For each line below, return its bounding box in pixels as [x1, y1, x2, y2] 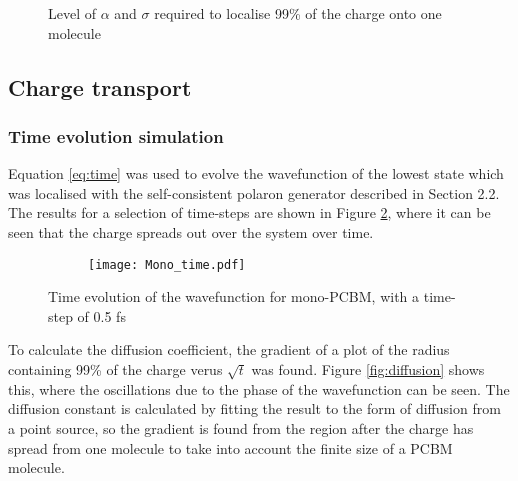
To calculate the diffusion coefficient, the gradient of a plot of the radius [8, 339, 450, 360]
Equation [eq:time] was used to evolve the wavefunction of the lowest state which [8, 163, 504, 184]
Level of [48, 3, 97, 23]
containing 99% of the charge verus [8, 359, 223, 379]
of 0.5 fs [77, 305, 126, 326]
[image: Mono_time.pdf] [88, 257, 246, 272]
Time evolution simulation [8, 123, 224, 148]
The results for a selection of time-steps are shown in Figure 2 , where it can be [8, 202, 491, 223]
